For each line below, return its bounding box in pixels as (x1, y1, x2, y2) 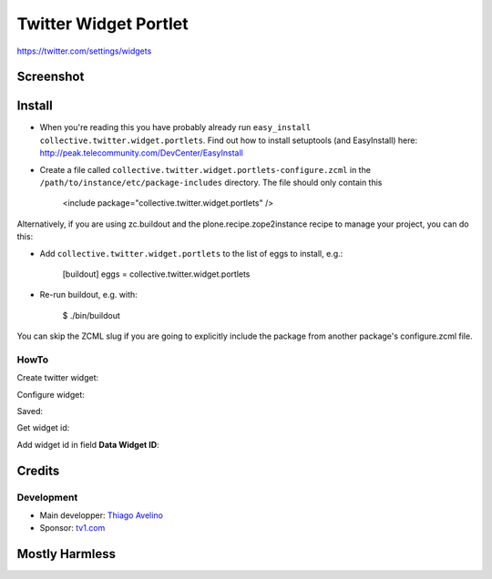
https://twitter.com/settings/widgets (16, 46, 152, 56)
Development (16, 491, 78, 503)
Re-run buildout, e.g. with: (39, 289, 138, 300)
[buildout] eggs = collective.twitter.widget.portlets (62, 269, 251, 279)
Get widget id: (16, 422, 70, 433)
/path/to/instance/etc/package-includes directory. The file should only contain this (39, 178, 383, 188)
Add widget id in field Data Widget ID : (16, 439, 159, 450)
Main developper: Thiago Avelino (39, 510, 164, 521)
